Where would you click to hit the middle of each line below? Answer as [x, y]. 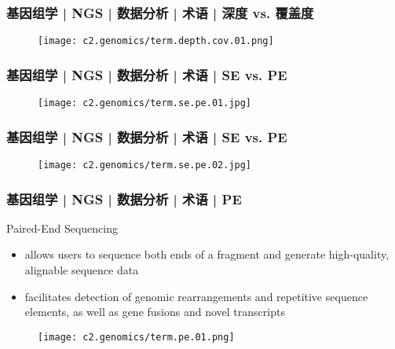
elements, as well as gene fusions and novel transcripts [155, 312]
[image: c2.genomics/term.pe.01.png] [136, 337]
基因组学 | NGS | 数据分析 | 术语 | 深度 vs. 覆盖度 [160, 12]
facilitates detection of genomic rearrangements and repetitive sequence [196, 296]
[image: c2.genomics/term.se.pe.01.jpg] [145, 103]
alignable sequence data [82, 270]
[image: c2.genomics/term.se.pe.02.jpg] [145, 165]
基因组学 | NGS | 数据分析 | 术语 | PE [124, 198]
